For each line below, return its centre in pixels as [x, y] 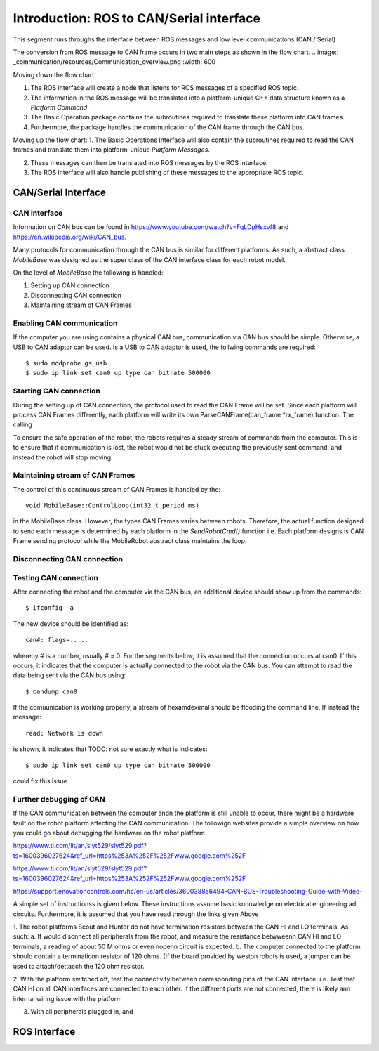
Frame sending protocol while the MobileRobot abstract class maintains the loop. [130, 541]
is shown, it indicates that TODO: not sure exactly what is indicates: [110, 749]
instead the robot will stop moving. [63, 457]
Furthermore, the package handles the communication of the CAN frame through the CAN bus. [167, 127]
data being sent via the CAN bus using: [69, 675]
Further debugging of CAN [59, 799]
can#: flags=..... [57, 640]
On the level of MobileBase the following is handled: [88, 272]
